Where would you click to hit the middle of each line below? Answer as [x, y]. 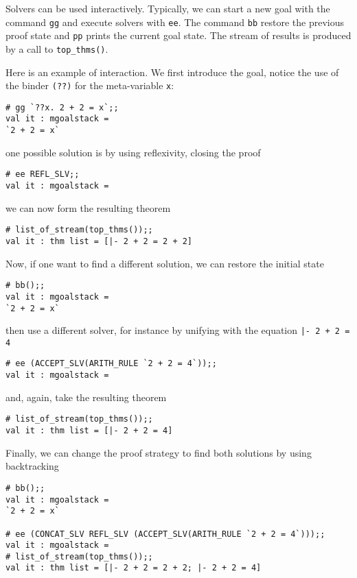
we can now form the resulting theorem [88, 207]
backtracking [32, 466]
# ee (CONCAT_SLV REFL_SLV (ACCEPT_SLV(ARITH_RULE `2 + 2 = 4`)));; [165, 534]
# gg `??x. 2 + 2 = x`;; [62, 107]
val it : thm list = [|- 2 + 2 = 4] [89, 431]
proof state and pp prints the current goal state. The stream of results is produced [178, 35]
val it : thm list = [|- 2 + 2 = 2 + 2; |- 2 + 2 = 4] [134, 568]
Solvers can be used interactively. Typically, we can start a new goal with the [168, 8]
